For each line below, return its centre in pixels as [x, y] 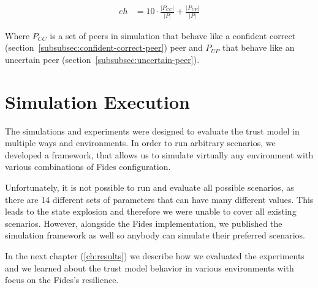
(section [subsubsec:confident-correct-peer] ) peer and [104, 47]
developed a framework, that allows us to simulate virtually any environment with [159, 154]
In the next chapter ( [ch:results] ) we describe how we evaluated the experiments [155, 255]
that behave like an [258, 47]
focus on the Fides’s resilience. [62, 280]
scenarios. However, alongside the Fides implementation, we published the [144, 223]
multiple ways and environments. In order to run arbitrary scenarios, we [140, 143]
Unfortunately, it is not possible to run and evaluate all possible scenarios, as [150, 187]
